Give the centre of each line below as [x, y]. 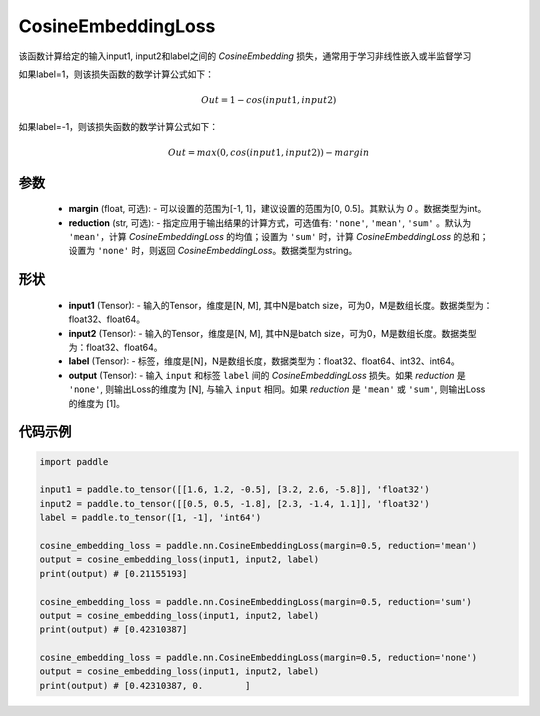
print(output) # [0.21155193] [113, 573]
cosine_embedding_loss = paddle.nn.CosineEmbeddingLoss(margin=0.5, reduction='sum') [255, 601]
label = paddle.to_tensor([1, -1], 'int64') [150, 518]
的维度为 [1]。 [96, 403]
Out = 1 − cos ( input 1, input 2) [268, 100]
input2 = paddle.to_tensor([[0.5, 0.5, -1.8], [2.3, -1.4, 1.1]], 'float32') [234, 503]
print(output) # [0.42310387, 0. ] [145, 685]
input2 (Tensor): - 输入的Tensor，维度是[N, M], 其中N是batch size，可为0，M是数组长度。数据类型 [272, 333]
